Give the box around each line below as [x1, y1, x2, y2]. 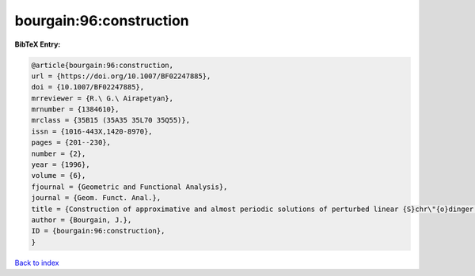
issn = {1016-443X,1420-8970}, [31, 127, 154, 136]
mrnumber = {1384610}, [31, 105, 120, 114]
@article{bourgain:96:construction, [31, 60, 174, 70]
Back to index [14, 258, 59, 267]
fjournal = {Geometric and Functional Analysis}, [31, 182, 228, 191]
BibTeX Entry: [14, 40, 61, 49]
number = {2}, [31, 149, 86, 158]
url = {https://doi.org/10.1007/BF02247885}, [31, 71, 211, 81]
